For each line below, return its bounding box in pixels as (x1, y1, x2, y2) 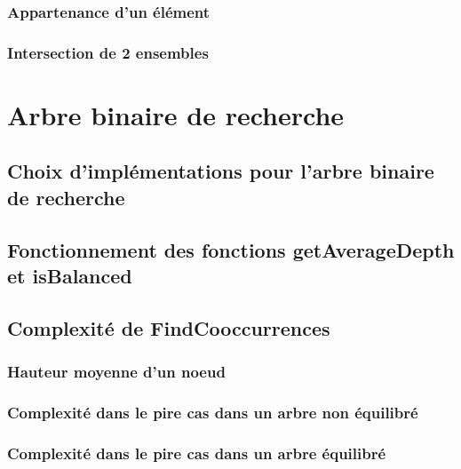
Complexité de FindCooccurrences (7, 314, 330, 341)
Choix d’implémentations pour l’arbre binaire (7, 157, 434, 185)
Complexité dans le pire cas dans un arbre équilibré (7, 441, 386, 464)
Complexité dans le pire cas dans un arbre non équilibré (7, 401, 418, 423)
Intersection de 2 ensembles (7, 41, 209, 63)
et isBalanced (7, 262, 132, 290)
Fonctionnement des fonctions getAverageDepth (7, 235, 455, 263)
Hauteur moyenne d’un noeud (7, 361, 226, 383)
